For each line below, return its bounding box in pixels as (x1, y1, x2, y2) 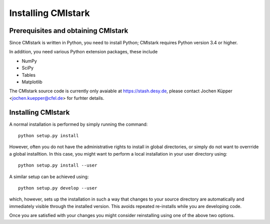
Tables (21, 72, 36, 78)
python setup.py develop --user (18, 185, 97, 191)
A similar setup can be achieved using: (9, 174, 89, 180)
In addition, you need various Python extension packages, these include (9, 49, 158, 55)
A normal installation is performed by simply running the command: (9, 121, 148, 127)
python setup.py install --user (18, 163, 97, 168)
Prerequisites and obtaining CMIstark (9, 26, 128, 35)
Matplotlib (21, 79, 42, 85)
